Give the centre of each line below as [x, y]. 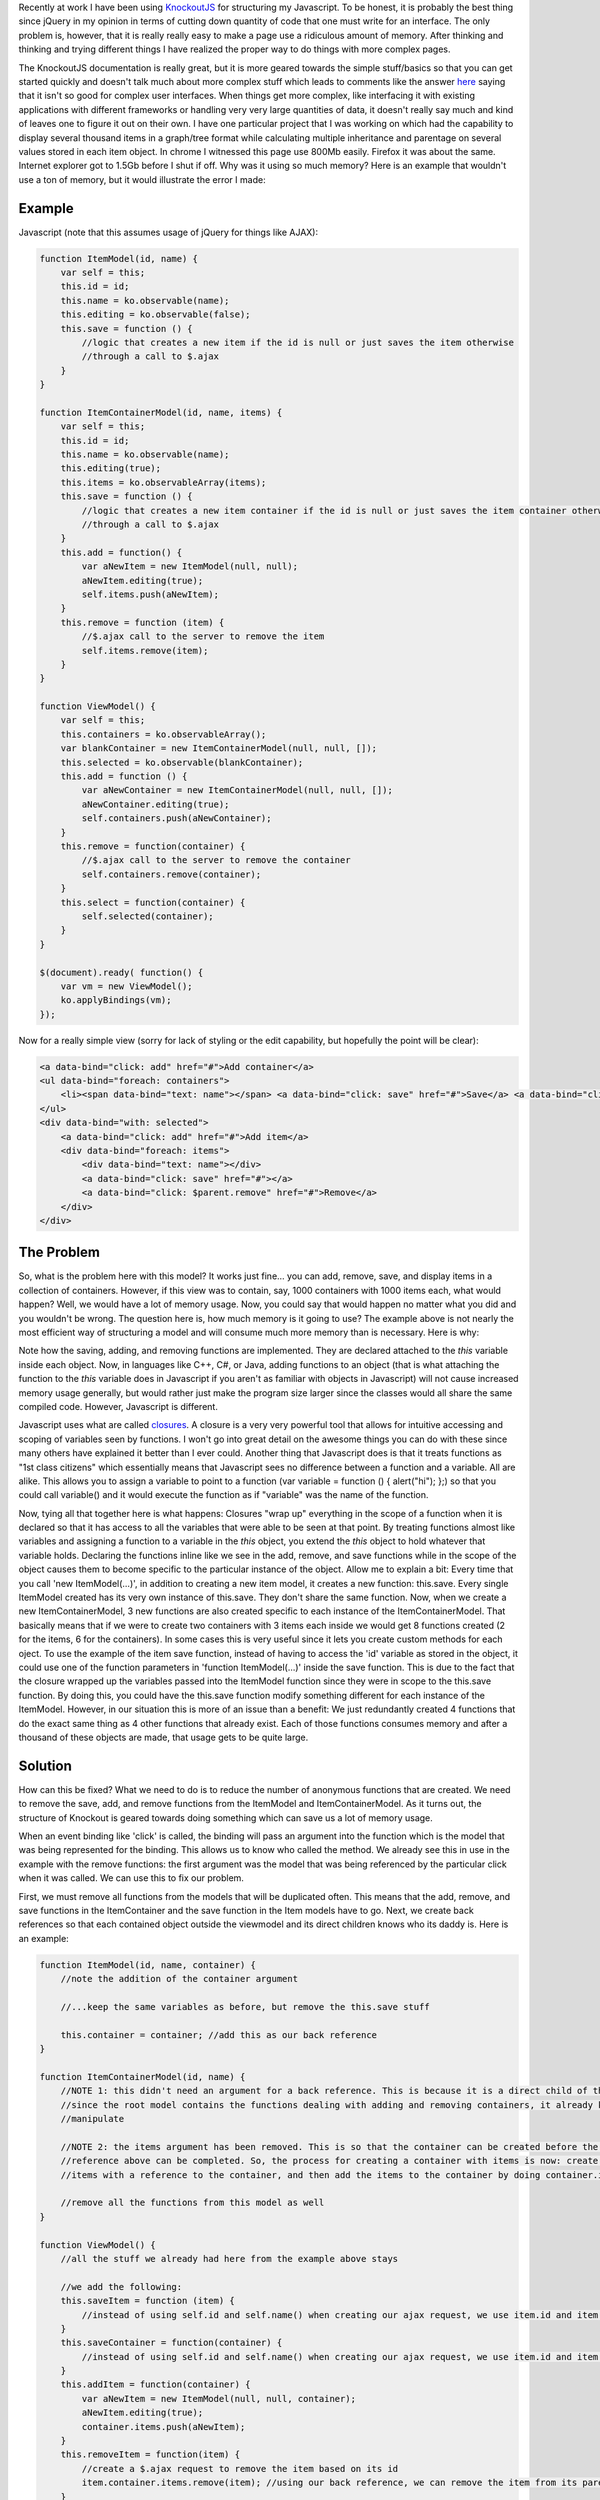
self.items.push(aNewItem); [150, 594]
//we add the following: [121, 2286]
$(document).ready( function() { [121, 972]
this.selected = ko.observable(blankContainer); [182, 762]
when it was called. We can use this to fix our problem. [131, 1878]
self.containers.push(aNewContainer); [176, 818]
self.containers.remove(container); [171, 874]
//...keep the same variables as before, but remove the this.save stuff [245, 2006]
